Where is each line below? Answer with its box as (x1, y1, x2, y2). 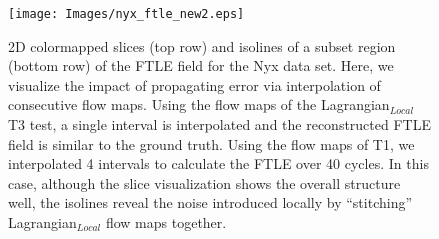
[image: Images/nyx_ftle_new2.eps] (8, 7, 245, 21)
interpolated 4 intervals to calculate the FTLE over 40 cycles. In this (8, 153, 429, 174)
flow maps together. (105, 212, 227, 232)
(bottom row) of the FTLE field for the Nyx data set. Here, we (8, 55, 394, 76)
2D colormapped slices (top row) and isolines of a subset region (8, 35, 396, 56)
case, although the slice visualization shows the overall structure (8, 172, 401, 193)
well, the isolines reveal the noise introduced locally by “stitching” (8, 192, 413, 213)
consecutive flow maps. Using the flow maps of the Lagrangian (8, 94, 390, 115)
